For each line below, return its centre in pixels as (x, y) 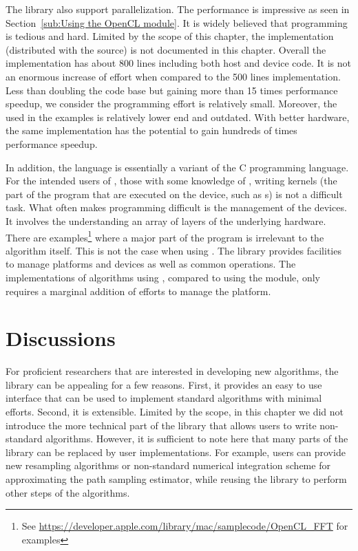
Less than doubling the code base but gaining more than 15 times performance (172, 90)
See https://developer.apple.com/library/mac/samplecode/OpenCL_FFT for (185, 526)
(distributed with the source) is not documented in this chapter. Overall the (166, 49)
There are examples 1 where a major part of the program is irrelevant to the (165, 236)
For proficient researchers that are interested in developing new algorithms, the (172, 371)
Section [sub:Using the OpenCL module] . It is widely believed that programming (177, 22)
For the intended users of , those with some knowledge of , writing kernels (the (171, 181)
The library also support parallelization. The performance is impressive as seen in (178, 9)
